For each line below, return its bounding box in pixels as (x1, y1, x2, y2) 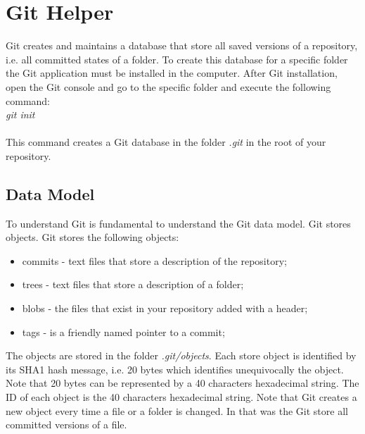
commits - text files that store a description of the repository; (22, 253, 287, 268)
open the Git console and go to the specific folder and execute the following (6, 79, 331, 94)
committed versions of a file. (6, 417, 127, 432)
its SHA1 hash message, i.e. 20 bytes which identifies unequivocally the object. (6, 361, 344, 376)
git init (6, 107, 35, 122)
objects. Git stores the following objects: (6, 230, 179, 244)
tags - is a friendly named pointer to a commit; (22, 324, 225, 339)
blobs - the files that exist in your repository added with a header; (22, 301, 308, 316)
